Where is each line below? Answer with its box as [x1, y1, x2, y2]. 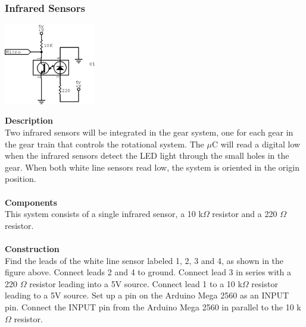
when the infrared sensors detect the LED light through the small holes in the [5, 149, 289, 162]
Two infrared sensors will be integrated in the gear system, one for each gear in [5, 126, 293, 139]
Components [5, 196, 57, 208]
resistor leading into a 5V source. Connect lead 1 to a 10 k [29, 277, 242, 290]
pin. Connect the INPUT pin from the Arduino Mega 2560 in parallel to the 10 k [5, 300, 301, 313]
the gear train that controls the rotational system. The [5, 137, 204, 150]
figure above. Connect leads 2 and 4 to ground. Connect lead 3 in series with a [5, 266, 291, 278]
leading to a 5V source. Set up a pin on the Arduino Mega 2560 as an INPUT [5, 289, 289, 301]
